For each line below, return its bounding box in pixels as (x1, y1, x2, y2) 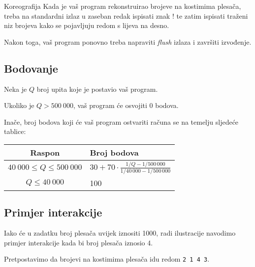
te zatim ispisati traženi (176, 10, 248, 21)
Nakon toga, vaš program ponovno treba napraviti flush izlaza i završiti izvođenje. (4, 36, 252, 47)
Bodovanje (4, 60, 58, 76)
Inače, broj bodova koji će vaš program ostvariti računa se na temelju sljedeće (4, 116, 239, 127)
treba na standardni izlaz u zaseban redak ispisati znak (4, 10, 170, 21)
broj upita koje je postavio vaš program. (36, 83, 158, 94)
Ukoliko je (4, 100, 34, 110)
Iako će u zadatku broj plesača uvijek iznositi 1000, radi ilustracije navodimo (4, 228, 236, 238)
